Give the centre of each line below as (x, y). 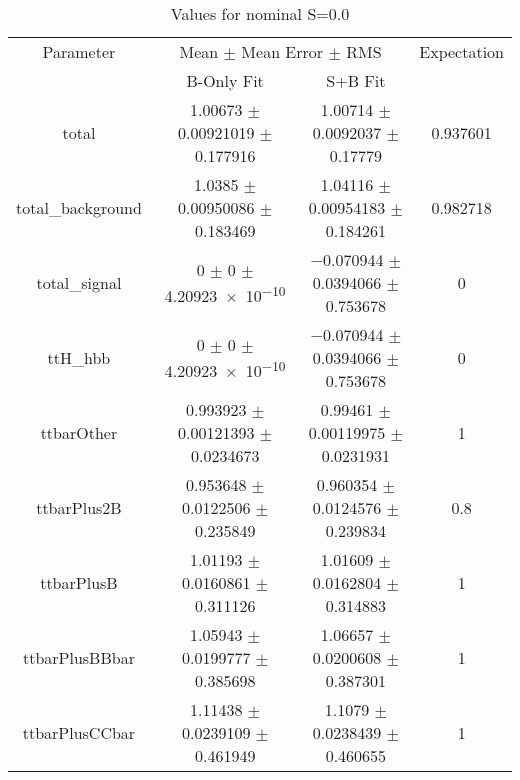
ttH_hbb (79, 357)
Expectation (461, 51)
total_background (79, 207)
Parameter (79, 51)
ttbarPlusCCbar (79, 732)
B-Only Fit (225, 80)
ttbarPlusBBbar (78, 657)
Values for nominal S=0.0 (260, 13)
